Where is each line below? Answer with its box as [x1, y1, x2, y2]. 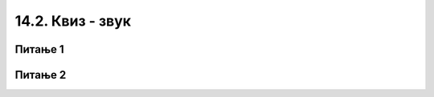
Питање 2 [14, 68, 67, 82]
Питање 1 [14, 42, 64, 56]
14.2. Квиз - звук [14, 12, 132, 30]
